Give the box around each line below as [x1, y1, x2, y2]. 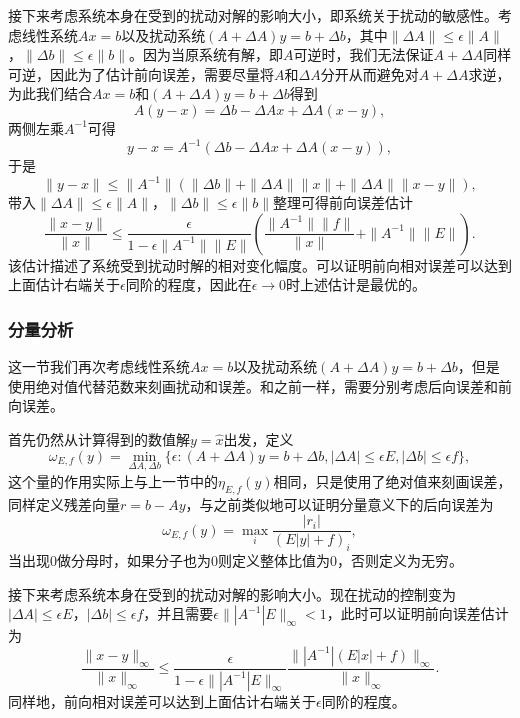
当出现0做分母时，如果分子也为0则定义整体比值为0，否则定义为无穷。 [8, 550, 463, 570]
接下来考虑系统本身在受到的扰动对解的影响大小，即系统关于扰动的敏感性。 [8, 5, 498, 25]
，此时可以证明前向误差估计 [326, 603, 509, 624]
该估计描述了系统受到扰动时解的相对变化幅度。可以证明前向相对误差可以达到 [8, 254, 512, 275]
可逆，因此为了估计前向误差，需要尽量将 [8, 63, 274, 84]
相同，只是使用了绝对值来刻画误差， [273, 470, 512, 491]
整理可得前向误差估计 [273, 192, 414, 213]
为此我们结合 [8, 83, 92, 104]
